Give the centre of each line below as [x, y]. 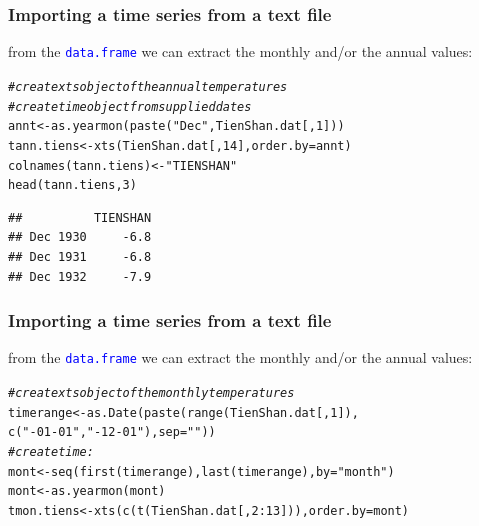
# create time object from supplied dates [130, 106]
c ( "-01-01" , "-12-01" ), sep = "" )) [112, 432]
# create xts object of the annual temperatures [148, 86]
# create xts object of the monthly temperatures [151, 393]
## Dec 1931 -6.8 [80, 257]
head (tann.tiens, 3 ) [72, 185]
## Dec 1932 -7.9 [80, 276]
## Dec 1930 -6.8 [80, 237]
